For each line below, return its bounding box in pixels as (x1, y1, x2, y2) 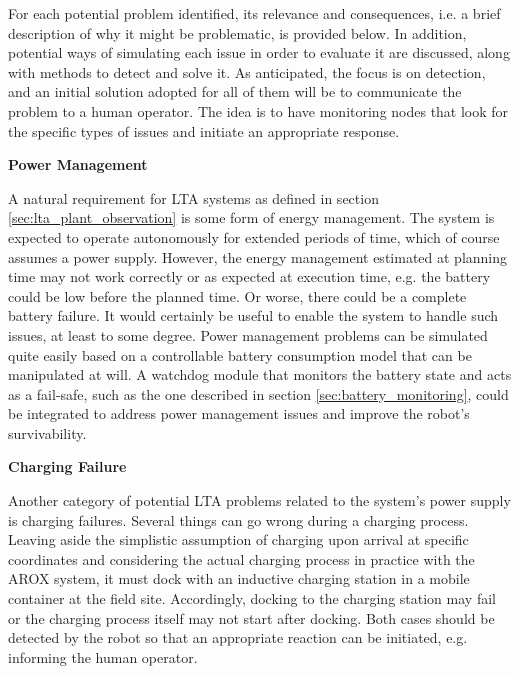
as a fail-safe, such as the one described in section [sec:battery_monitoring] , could (8, 383, 509, 404)
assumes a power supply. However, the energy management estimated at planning (8, 246, 508, 267)
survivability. (8, 422, 87, 443)
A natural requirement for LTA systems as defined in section (8, 187, 379, 208)
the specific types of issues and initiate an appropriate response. (8, 120, 400, 141)
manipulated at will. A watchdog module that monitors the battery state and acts (8, 364, 512, 385)
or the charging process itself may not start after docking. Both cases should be (8, 607, 495, 628)
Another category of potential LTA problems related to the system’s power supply (8, 490, 511, 511)
